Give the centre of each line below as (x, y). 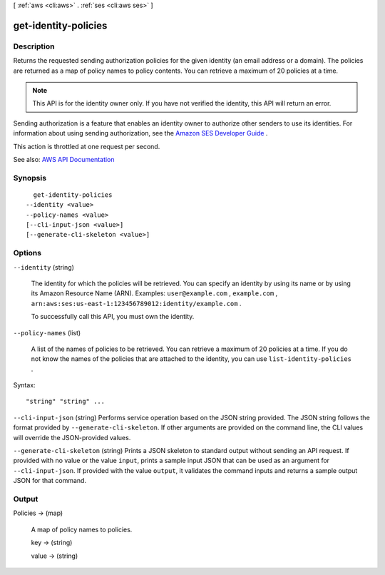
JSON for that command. (50, 481)
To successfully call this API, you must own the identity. (113, 317)
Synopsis (30, 178)
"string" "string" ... (66, 402)
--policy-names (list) (47, 332)
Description (34, 46)
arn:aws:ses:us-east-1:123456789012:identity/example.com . (136, 303)
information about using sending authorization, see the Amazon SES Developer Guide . (140, 133)
